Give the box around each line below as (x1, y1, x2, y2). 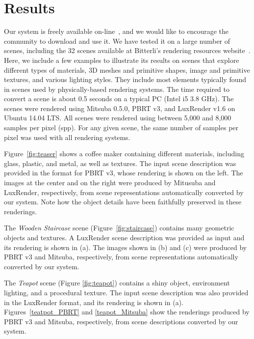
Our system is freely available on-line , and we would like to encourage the (4, 26, 229, 36)
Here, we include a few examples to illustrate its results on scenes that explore (4, 55, 239, 65)
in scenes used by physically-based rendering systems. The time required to (4, 84, 230, 94)
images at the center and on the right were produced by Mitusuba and (4, 177, 216, 188)
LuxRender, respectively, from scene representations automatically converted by (4, 187, 244, 197)
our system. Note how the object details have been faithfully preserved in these (4, 197, 242, 207)
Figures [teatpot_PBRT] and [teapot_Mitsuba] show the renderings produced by (4, 307, 250, 317)
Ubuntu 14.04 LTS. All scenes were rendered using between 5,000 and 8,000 (4, 113, 231, 123)
